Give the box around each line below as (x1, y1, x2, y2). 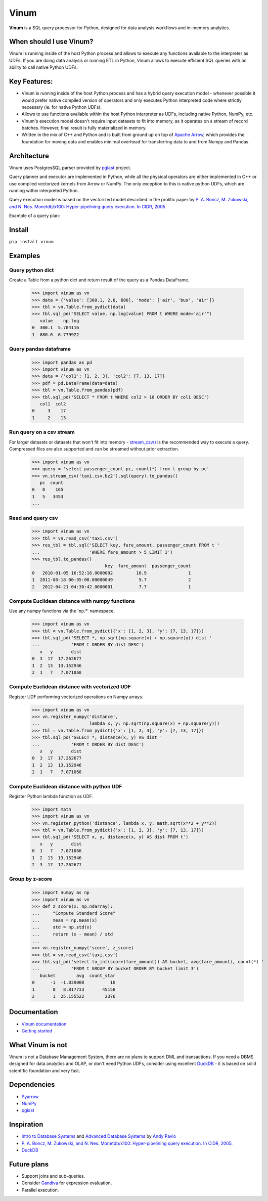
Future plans (9, 1160, 49, 1168)
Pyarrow (21, 1093, 39, 1100)
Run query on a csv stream (9, 429, 75, 436)
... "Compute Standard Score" (32, 910, 116, 916)
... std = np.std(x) (32, 925, 92, 930)
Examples (9, 251, 41, 260)
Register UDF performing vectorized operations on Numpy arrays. (9, 694, 143, 700)
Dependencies (9, 1080, 55, 1089)
